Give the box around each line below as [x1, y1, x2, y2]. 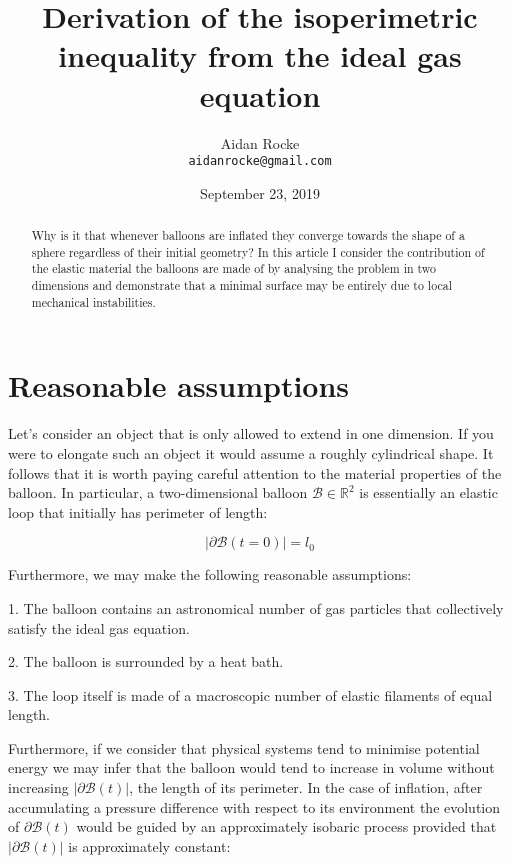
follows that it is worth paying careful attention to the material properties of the [8, 462, 502, 483]
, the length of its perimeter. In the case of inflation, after [129, 777, 483, 798]
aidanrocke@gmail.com [188, 154, 332, 169]
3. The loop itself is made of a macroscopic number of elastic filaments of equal [8, 684, 493, 705]
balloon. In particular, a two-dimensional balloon [8, 482, 308, 503]
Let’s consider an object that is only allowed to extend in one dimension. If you [8, 423, 494, 444]
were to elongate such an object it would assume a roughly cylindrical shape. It [8, 442, 494, 463]
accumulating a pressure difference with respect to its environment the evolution [8, 796, 501, 817]
